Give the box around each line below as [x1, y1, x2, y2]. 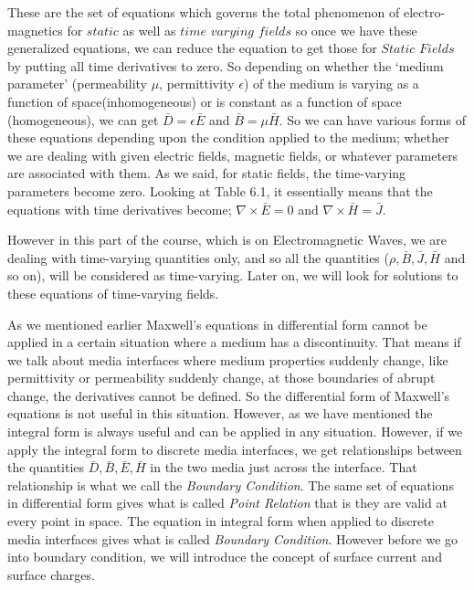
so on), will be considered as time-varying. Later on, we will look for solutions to [7, 266, 458, 285]
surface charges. [7, 564, 95, 584]
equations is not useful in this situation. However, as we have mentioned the [7, 404, 433, 423]
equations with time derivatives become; [7, 199, 232, 218]
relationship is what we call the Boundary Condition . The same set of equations [7, 475, 454, 494]
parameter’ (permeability [7, 74, 147, 93]
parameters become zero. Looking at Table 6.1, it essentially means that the [7, 181, 433, 200]
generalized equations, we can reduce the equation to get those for [7, 38, 377, 58]
